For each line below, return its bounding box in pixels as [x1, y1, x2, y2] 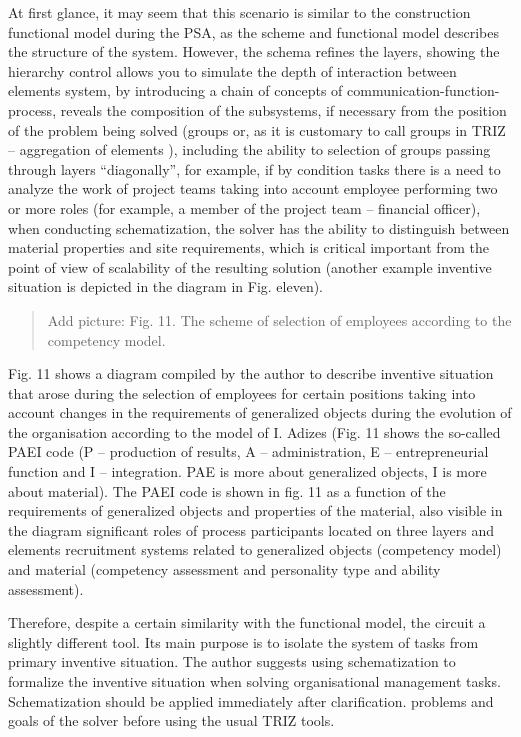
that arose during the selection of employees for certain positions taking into [8, 382, 476, 403]
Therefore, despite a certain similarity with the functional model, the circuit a [8, 612, 486, 633]
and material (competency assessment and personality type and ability [8, 559, 441, 580]
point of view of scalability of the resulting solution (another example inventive [8, 256, 492, 277]
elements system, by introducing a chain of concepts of [8, 80, 343, 101]
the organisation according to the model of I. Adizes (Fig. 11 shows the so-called [8, 421, 501, 442]
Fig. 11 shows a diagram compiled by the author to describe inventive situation [8, 363, 494, 384]
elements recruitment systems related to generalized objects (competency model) [8, 539, 502, 560]
